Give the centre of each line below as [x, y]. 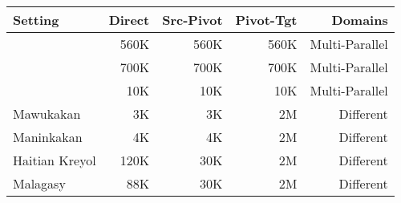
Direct [129, 20]
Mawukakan [47, 114]
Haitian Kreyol [55, 160]
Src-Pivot [192, 20]
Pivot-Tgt [266, 20]
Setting [36, 20]
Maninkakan [48, 137]
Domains [360, 20]
